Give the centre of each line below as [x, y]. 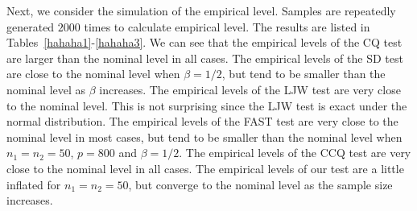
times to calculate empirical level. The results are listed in [227, 26]
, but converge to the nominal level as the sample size [260, 184]
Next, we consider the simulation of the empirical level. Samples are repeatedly [201, 10]
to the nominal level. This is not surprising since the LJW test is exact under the [207, 105]
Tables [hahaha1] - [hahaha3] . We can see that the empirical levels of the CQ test [204, 42]
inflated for [34, 184]
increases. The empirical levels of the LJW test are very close [250, 89]
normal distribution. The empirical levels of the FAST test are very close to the [202, 121]
